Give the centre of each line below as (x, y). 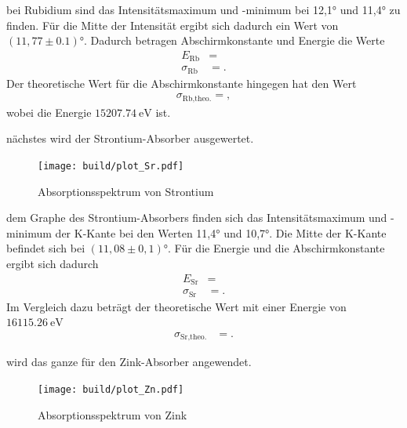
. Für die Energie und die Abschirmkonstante (276, 248)
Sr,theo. (194, 337)
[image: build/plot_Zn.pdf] (111, 389)
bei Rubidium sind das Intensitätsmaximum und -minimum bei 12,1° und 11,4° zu (203, 9)
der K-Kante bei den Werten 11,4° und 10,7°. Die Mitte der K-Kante (221, 232)
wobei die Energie (49, 112)
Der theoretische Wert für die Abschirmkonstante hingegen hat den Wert (182, 83)
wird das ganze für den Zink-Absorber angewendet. (129, 362)
